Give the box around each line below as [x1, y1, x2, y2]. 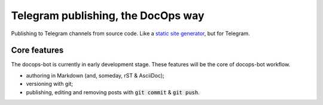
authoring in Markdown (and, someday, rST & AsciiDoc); [26, 72, 164, 79]
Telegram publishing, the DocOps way [11, 9, 205, 22]
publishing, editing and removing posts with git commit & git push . [26, 88, 200, 95]
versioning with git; [26, 81, 74, 88]
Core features [11, 45, 64, 55]
